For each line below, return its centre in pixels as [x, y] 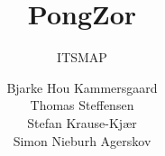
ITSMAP [82, 57]
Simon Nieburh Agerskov [82, 140]
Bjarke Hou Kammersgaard [82, 87]
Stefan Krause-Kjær [82, 122]
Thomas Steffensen [82, 105]
